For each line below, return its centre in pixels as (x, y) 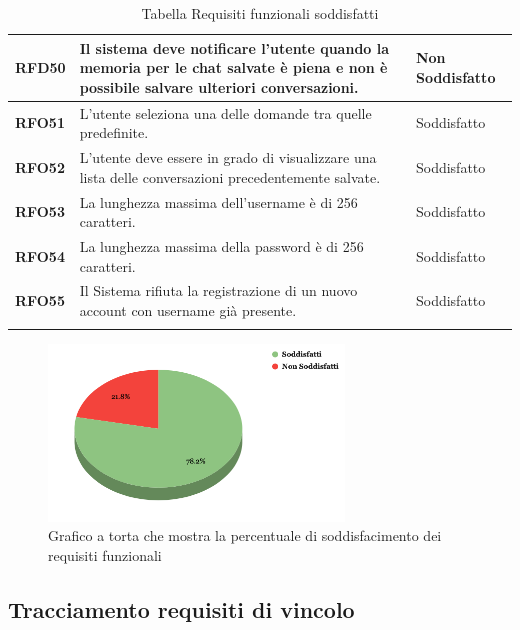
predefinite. (114, 132)
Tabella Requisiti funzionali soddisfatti (260, 13)
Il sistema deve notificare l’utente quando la (234, 47)
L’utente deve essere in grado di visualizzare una (228, 157)
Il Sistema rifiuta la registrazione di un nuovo (218, 290)
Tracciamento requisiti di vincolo (181, 608)
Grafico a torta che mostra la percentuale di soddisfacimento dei (245, 535)
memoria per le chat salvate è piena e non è (233, 67)
